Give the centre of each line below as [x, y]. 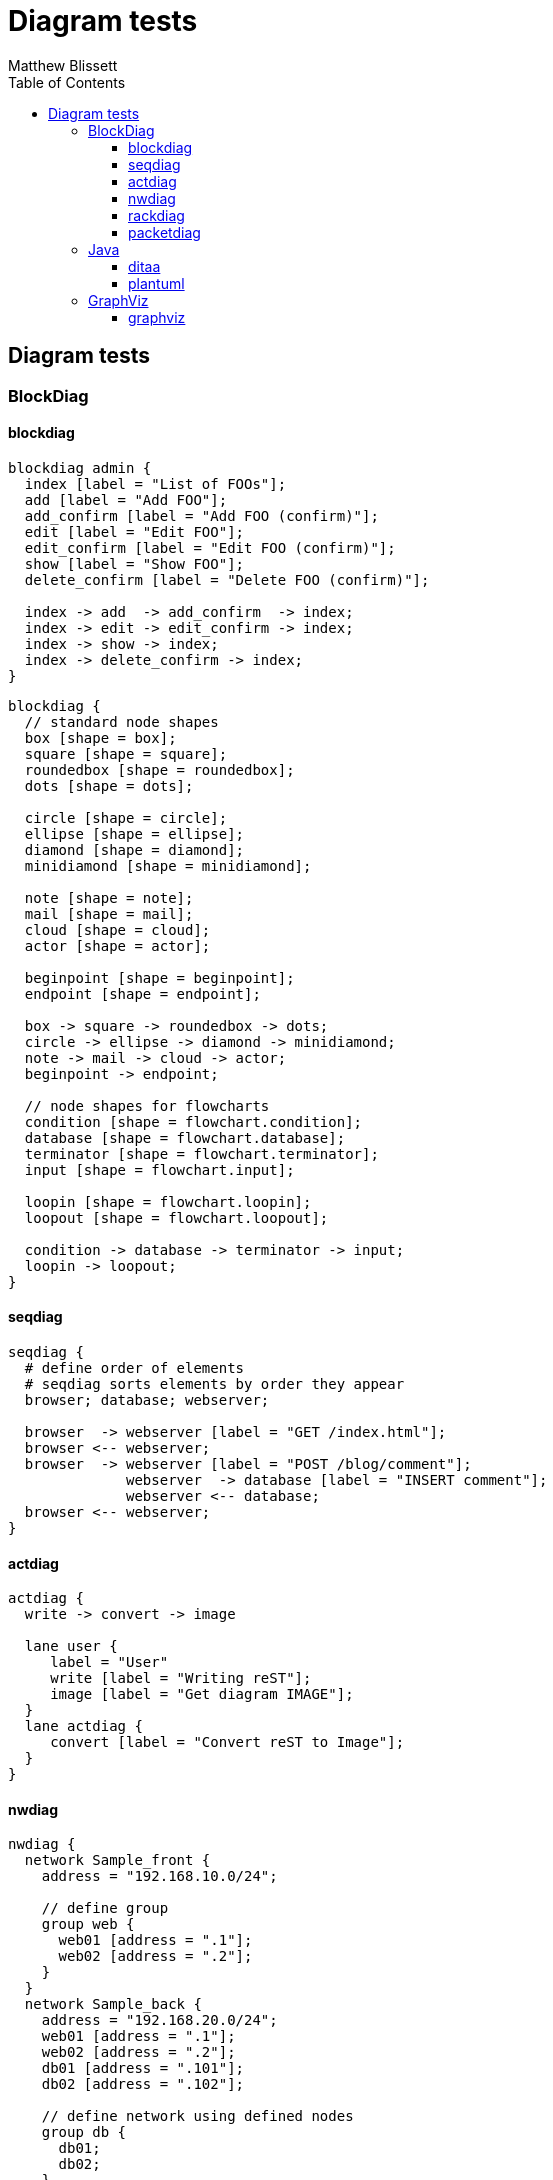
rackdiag [156, 215]
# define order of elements [134, 1368]
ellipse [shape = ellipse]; [134, 833]
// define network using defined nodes [197, 2116]
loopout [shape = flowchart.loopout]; [176, 1217]
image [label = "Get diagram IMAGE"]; [202, 1694]
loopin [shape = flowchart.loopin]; [168, 1201]
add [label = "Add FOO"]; [126, 499]
